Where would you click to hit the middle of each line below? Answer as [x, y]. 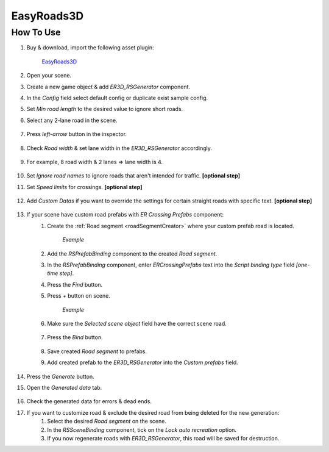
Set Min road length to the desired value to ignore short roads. [105, 109]
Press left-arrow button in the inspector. [77, 134]
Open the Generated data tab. [64, 387]
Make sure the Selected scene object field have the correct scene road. [137, 323]
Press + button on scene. [79, 296]
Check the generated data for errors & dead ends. [89, 401]
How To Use [36, 32]
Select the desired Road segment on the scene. [107, 422]
